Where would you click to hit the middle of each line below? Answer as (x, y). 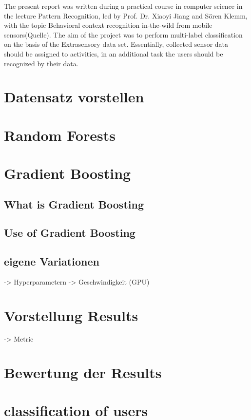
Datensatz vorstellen (74, 97)
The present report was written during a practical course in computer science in (123, 6)
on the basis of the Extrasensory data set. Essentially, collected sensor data (116, 44)
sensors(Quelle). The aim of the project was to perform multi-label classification (123, 34)
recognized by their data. (41, 63)
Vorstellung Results (71, 315)
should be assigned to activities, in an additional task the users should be (114, 53)
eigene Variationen (52, 261)
